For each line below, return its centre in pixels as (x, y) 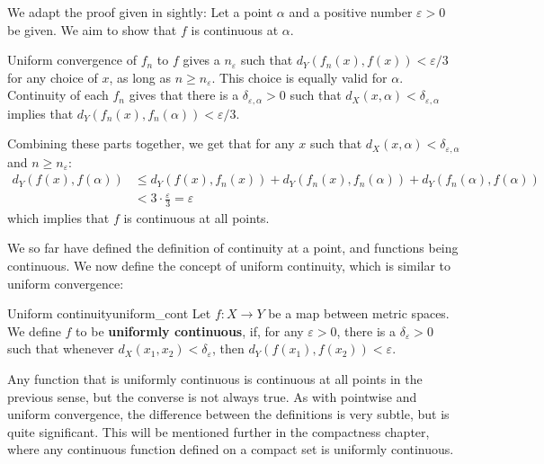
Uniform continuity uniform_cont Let (109, 313)
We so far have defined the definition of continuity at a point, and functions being (233, 248)
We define (34, 330)
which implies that (58, 217)
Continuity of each (58, 95)
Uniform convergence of (72, 60)
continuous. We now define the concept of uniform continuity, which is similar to (229, 266)
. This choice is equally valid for (299, 77)
